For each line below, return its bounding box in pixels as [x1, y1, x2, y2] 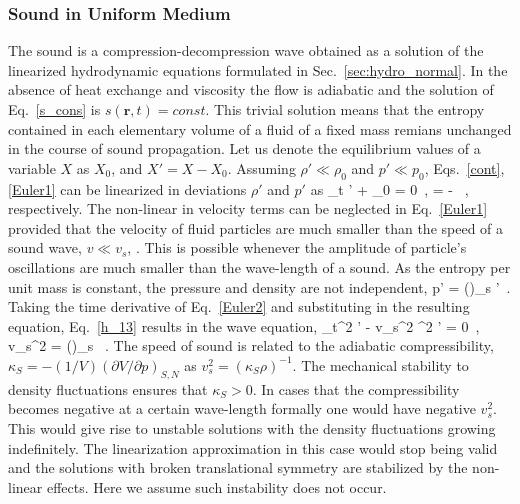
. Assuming [227, 157, 296, 178]
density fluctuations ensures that [8, 378, 208, 399]
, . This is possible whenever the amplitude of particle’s [127, 237, 467, 258]
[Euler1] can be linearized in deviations [8, 178, 247, 199]
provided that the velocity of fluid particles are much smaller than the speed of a [8, 217, 504, 238]
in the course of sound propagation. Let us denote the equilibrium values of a [8, 138, 481, 159]
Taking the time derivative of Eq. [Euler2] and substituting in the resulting [8, 296, 470, 317]
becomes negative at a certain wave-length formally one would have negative [8, 398, 476, 419]
